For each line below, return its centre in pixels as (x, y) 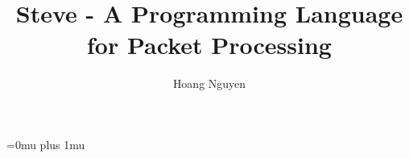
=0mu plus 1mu (46, 144)
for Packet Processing (209, 45)
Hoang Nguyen (209, 83)
